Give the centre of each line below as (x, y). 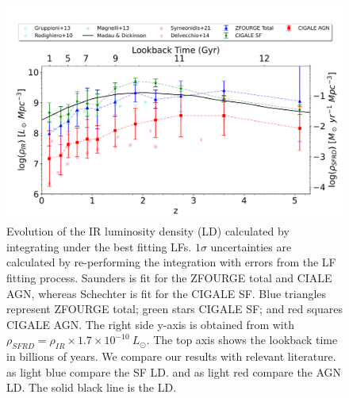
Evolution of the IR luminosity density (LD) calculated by (148, 231)
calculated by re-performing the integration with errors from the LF (171, 262)
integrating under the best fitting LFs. (99, 246)
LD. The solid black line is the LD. (92, 387)
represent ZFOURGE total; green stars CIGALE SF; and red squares (174, 309)
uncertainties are (251, 246)
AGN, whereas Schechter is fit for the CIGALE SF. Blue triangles (167, 293)
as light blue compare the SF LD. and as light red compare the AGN (174, 371)
